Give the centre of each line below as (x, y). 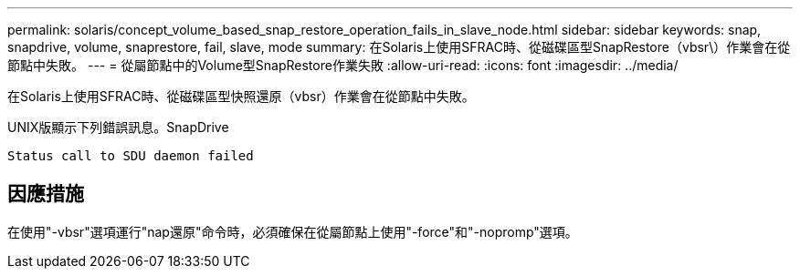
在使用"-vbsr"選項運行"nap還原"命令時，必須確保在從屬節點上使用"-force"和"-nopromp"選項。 (293, 231)
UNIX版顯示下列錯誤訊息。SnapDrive (118, 127)
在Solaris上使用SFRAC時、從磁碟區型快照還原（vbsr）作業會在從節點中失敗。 (241, 96)
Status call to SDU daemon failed (131, 156)
